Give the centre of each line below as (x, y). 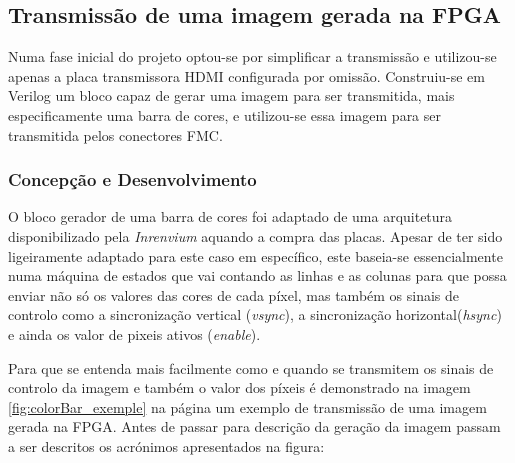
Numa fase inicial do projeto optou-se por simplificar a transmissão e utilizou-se (252, 56)
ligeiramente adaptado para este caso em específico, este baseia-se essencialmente (255, 255)
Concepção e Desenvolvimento (132, 179)
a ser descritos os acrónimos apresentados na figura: (166, 445)
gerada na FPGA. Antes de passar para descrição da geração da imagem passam (254, 426)
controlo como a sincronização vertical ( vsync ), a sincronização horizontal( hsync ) (255, 314)
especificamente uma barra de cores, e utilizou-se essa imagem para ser (225, 114)
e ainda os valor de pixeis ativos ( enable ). (134, 333)
